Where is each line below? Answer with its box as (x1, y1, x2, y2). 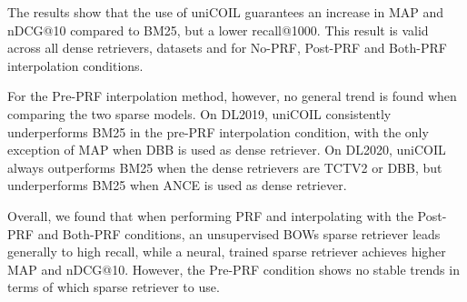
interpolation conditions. (7, 55, 144, 75)
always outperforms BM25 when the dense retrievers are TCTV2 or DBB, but (7, 157, 442, 176)
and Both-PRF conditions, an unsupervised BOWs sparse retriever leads (37, 224, 441, 243)
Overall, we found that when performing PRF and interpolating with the (7, 206, 413, 225)
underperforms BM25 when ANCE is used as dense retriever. (7, 176, 347, 195)
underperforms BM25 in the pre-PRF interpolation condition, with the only (7, 122, 429, 141)
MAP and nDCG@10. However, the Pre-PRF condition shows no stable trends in (7, 259, 460, 278)
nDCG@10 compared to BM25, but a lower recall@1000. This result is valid (7, 20, 429, 39)
